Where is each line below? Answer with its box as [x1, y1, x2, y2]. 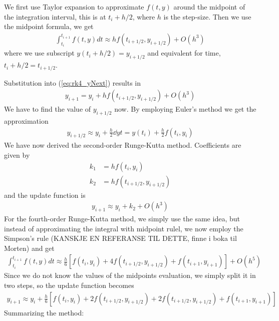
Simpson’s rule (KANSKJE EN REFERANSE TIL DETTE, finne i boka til [4, 233, 237, 243]
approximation [4, 115, 49, 126]
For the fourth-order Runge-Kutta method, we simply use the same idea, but [4, 213, 240, 224]
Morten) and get [4, 242, 55, 253]
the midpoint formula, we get [4, 21, 94, 32]
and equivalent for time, [147, 48, 221, 58]
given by [4, 149, 30, 160]
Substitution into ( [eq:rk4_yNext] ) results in [4, 77, 141, 88]
